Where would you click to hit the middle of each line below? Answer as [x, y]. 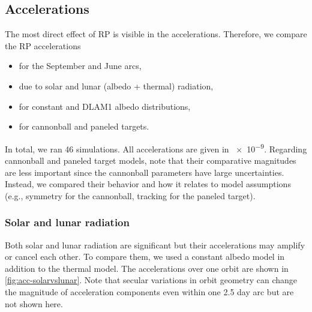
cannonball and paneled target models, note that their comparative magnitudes [151, 160]
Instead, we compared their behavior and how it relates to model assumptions [148, 184]
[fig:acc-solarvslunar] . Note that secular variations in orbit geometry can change [151, 280]
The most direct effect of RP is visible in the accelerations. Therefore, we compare [156, 34]
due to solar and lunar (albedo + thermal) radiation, [116, 85]
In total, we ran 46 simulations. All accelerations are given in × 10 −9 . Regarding [156, 148]
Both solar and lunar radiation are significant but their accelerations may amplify [155, 244]
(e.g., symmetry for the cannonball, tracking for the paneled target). [130, 195]
